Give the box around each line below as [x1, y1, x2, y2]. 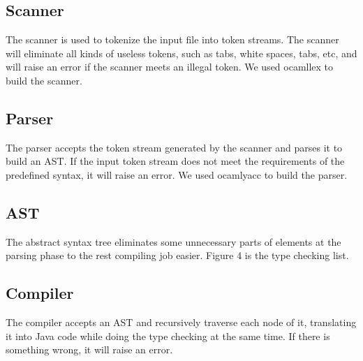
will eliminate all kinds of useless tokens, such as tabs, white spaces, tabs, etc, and [6, 45, 357, 60]
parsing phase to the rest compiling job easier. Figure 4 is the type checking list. [6, 248, 349, 263]
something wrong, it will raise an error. [6, 342, 173, 357]
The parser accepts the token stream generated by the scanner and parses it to [6, 140, 343, 154]
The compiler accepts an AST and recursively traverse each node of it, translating [6, 315, 357, 330]
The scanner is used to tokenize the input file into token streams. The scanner [6, 32, 339, 47]
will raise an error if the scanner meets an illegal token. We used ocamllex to [6, 59, 334, 74]
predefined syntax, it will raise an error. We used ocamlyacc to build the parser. [6, 167, 348, 182]
